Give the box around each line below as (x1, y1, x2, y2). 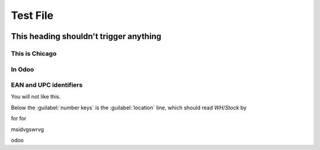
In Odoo (11, 65, 34, 73)
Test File (11, 9, 54, 22)
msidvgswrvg (11, 126, 44, 133)
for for (11, 115, 27, 122)
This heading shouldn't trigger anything (11, 31, 162, 41)
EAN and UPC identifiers (11, 81, 83, 89)
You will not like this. (11, 93, 61, 100)
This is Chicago (11, 49, 57, 57)
